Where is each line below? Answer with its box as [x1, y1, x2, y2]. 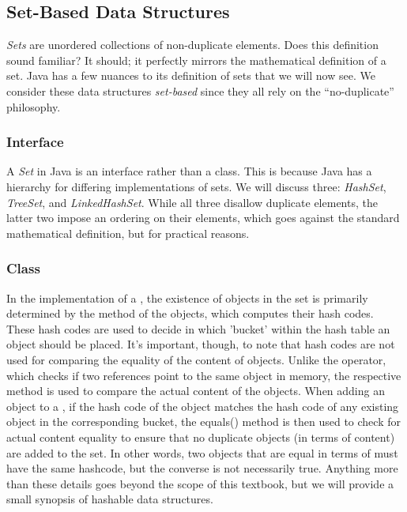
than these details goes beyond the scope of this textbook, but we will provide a [6, 475, 394, 491]
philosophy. [6, 98, 61, 115]
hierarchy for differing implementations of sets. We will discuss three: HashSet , [6, 178, 386, 194]
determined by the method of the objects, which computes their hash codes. [6, 305, 374, 322]
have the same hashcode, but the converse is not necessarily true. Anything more [6, 460, 398, 476]
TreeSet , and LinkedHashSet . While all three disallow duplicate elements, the [6, 194, 378, 210]
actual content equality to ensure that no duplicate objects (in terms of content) [6, 428, 395, 445]
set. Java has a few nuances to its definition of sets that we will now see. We [6, 67, 375, 84]
